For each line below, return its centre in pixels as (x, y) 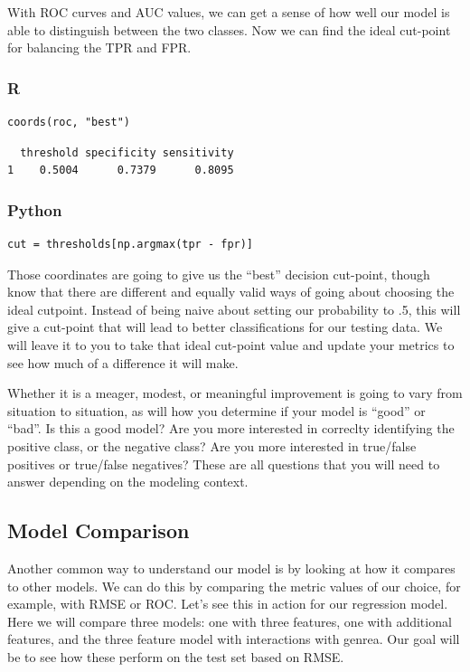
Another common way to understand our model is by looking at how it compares (231, 568)
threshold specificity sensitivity (127, 152)
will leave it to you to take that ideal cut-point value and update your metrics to (231, 344)
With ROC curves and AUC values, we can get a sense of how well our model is (229, 12)
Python (35, 209)
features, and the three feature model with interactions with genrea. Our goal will (234, 639)
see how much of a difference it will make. (123, 362)
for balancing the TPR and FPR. (99, 47)
